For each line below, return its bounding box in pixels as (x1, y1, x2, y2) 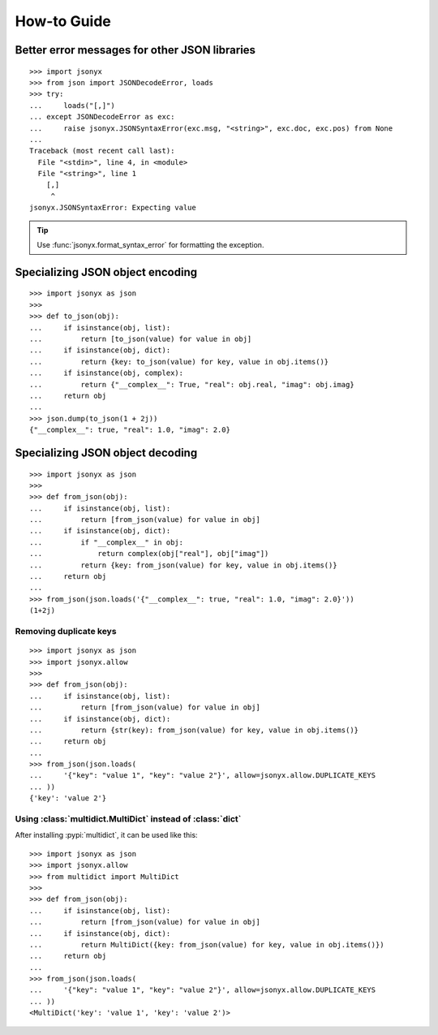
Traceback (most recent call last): (29, 146, 175, 156)
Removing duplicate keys (15, 625, 117, 636)
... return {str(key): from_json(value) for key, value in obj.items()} (29, 725, 359, 735)
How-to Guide (15, 12, 111, 30)
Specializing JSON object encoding (15, 265, 198, 279)
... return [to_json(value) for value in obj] (29, 334, 252, 343)
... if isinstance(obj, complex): (29, 369, 184, 377)
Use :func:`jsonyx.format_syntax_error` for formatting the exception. (36, 240, 264, 250)
